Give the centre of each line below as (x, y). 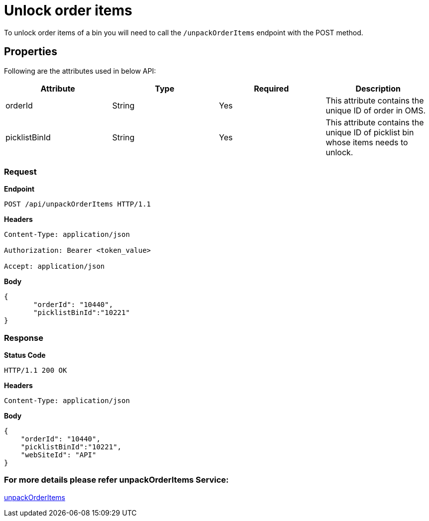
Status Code (25, 355)
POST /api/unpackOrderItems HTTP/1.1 (78, 204)
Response (24, 338)
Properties (31, 52)
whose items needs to (367, 142)
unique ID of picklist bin (370, 132)
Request (20, 171)
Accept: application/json (54, 266)
